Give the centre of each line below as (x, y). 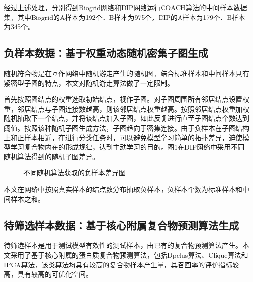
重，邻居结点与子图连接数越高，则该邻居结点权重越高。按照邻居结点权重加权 (126, 108)
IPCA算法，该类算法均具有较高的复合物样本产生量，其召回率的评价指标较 (122, 264)
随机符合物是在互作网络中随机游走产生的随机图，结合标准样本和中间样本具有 (126, 73)
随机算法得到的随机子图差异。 (52, 156)
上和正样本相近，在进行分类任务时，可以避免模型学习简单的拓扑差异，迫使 (123, 137)
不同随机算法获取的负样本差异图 (74, 173)
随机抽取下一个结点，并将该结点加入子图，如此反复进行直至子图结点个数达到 (126, 118)
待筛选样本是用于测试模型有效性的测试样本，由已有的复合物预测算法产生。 (123, 245)
